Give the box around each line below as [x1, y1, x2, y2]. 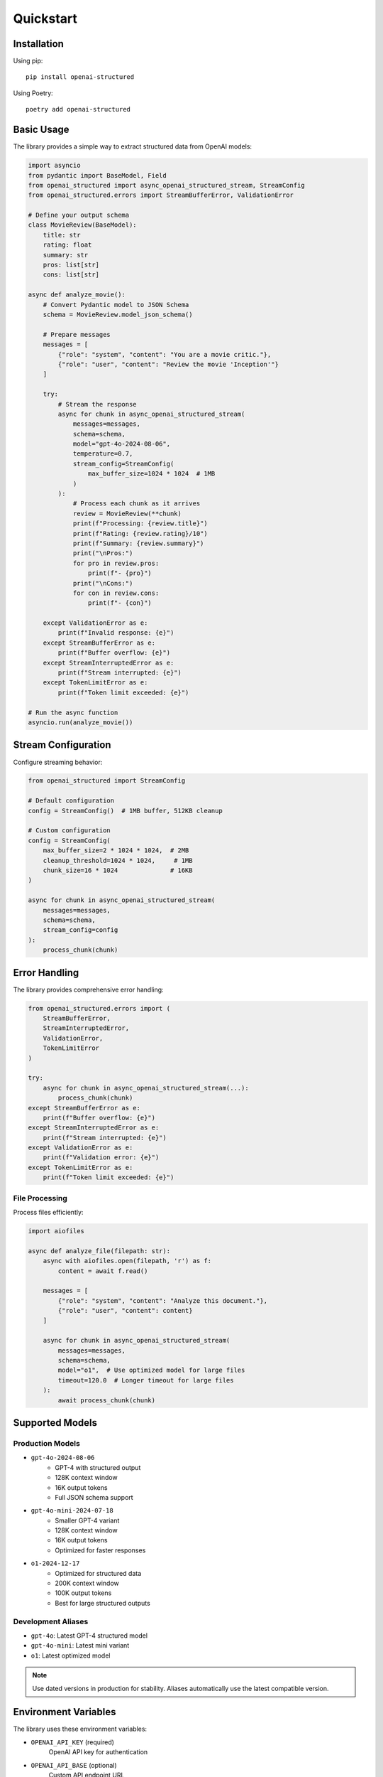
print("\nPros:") [72, 549, 133, 557]
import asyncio [28, 161, 81, 170]
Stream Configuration [13, 739, 111, 751]
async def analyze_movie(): [28, 291, 126, 299]
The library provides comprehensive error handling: [13, 985, 164, 994]
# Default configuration [28, 797, 115, 805]
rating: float [43, 241, 92, 249]
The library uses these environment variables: [13, 1724, 148, 1734]
